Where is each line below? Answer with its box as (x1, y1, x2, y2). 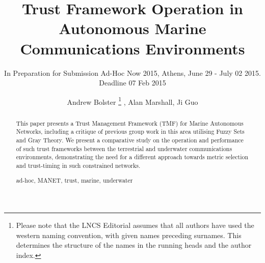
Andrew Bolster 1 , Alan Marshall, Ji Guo (67, 95, 198, 107)
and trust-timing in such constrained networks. (16, 161, 141, 170)
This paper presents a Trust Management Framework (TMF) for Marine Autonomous (16, 119, 244, 127)
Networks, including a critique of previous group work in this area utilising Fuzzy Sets (16, 127, 245, 136)
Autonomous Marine (59, 18, 206, 39)
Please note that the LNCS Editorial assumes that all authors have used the (16, 220, 254, 230)
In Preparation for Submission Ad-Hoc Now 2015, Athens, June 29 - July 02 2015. (4, 67, 261, 78)
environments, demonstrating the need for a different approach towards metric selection (16, 153, 249, 161)
